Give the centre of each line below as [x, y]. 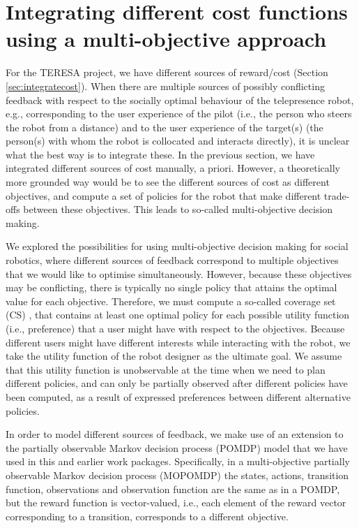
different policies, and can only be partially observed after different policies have [177, 383]
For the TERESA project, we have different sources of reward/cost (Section [167, 72]
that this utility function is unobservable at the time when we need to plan [166, 369]
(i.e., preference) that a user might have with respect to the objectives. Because [175, 328]
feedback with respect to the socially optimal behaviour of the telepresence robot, [180, 100]
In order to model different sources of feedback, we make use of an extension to [175, 434]
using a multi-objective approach [166, 39]
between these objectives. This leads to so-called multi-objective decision [178, 209]
